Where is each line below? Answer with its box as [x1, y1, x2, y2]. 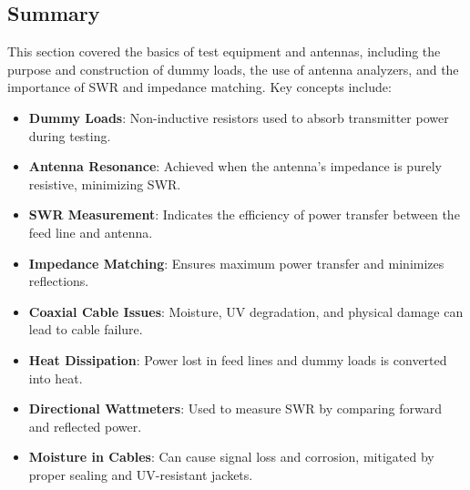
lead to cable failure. [28, 320, 143, 339]
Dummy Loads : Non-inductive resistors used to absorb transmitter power [28, 107, 449, 127]
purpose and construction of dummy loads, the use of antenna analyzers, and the [7, 59, 459, 78]
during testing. [28, 126, 111, 145]
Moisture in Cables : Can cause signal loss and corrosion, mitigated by [28, 447, 434, 466]
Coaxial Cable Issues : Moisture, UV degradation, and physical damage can [28, 301, 464, 321]
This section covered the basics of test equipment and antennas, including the [7, 42, 441, 61]
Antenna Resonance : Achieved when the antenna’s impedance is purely [28, 157, 442, 176]
